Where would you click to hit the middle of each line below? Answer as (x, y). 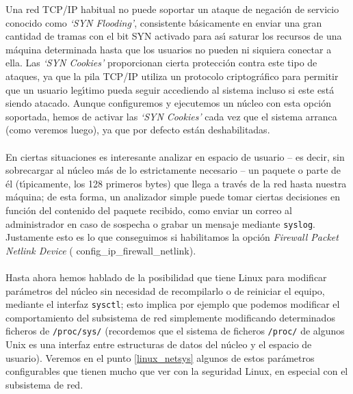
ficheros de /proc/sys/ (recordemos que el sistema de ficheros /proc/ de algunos (175, 331)
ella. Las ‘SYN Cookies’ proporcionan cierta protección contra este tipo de (161, 63)
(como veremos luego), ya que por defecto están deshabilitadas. (138, 130)
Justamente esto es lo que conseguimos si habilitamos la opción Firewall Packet (172, 237)
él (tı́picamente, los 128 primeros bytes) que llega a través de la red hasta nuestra (176, 183)
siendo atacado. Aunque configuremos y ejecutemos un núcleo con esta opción (168, 103)
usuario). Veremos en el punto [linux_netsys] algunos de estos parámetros (160, 357)
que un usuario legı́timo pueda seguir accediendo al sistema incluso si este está (170, 89)
